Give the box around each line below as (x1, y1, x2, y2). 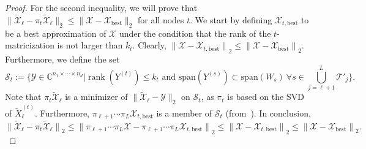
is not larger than (57, 39, 123, 52)
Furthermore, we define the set (5, 53, 120, 66)
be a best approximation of (5, 26, 106, 39)
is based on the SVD (227, 90, 304, 103)
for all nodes (138, 13, 184, 26)
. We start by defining (190, 13, 272, 26)
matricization (5, 39, 54, 52)
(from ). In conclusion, (225, 106, 311, 119)
